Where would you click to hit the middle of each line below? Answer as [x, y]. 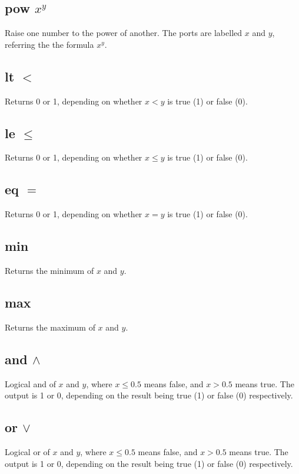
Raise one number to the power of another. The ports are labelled [124, 33]
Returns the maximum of [50, 327]
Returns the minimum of [49, 270]
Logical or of [27, 451]
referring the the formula [49, 44]
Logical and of [30, 383]
